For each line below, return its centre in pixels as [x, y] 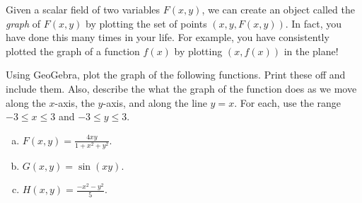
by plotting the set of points [146, 23]
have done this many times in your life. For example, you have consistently [168, 37]
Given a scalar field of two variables [83, 9]
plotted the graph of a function [73, 51]
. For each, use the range [287, 102]
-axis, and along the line [155, 102]
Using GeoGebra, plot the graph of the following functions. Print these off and [176, 75]
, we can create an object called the [278, 9]
